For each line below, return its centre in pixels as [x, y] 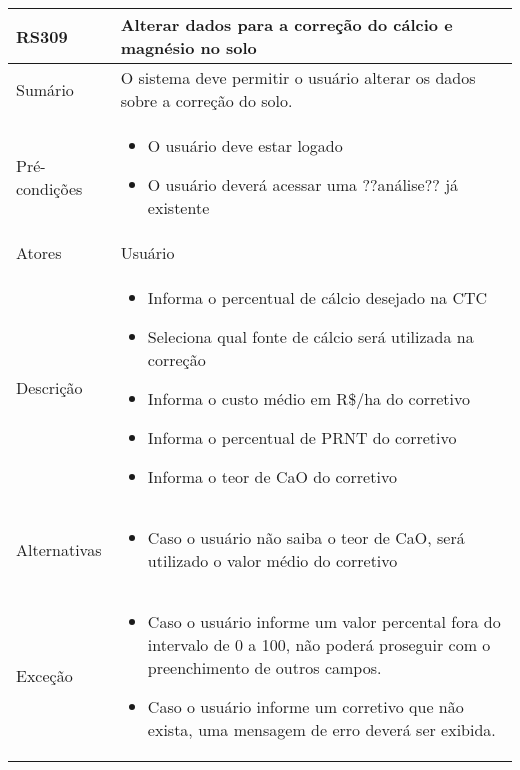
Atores [39, 252]
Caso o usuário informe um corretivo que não [305, 706]
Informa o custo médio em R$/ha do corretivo [309, 398]
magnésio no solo [188, 47]
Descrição [49, 387]
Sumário [45, 89]
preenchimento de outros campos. [264, 667]
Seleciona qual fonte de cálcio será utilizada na [310, 336]
